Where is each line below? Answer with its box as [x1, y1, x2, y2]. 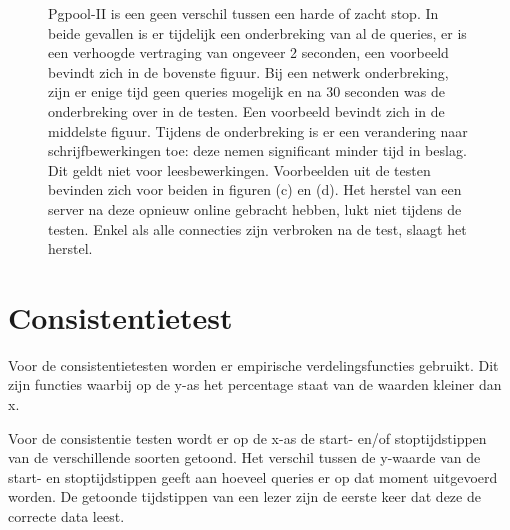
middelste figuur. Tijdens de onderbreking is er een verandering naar [48, 120, 468, 141]
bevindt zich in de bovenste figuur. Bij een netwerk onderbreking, [48, 61, 449, 82]
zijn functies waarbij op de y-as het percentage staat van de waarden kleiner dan [8, 374, 502, 395]
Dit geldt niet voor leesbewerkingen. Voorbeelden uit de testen [48, 159, 431, 180]
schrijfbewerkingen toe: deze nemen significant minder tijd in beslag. [48, 140, 467, 161]
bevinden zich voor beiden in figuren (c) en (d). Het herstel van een [48, 179, 462, 200]
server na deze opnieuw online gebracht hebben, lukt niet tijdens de [48, 198, 462, 219]
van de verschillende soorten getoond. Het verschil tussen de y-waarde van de [8, 447, 481, 468]
